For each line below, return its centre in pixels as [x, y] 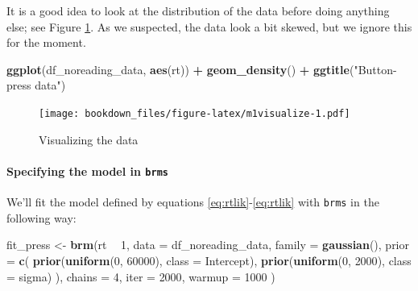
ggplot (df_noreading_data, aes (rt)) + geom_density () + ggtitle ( [180, 69]
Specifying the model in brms [87, 170]
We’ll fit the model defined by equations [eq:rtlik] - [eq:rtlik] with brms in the [193, 202]
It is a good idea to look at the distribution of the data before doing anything [198, 10]
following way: [41, 217]
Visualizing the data [89, 139]
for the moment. [46, 42]
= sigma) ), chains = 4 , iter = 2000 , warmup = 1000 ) [141, 276]
